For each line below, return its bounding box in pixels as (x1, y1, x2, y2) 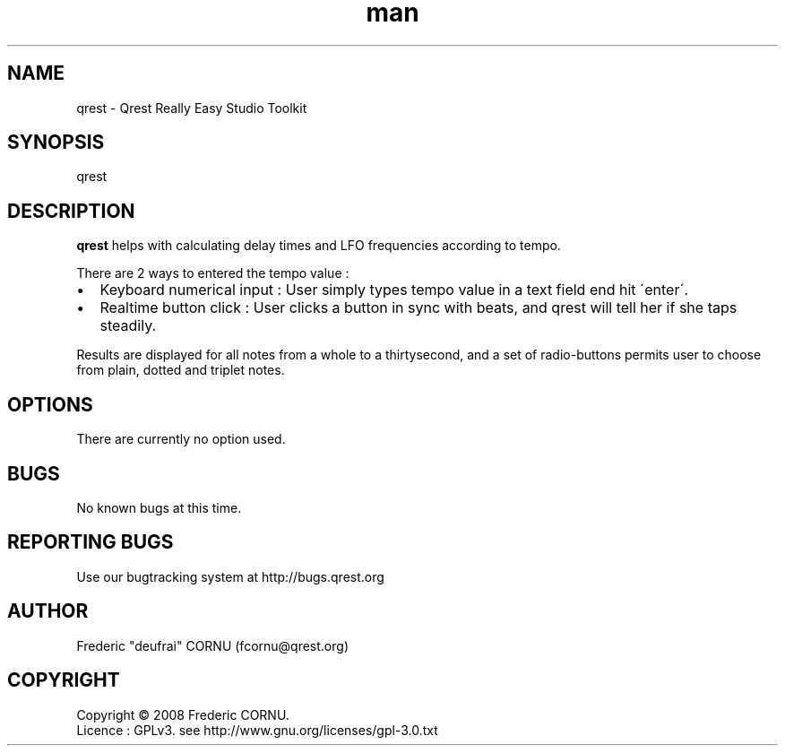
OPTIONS (7, 393, 93, 416)
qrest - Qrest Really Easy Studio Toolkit (76, 100, 307, 116)
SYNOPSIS (7, 131, 105, 154)
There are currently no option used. (76, 431, 286, 447)
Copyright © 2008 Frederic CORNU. (76, 706, 289, 723)
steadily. (99, 316, 157, 335)
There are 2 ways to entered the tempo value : (76, 265, 349, 281)
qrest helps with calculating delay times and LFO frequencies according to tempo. (76, 238, 561, 254)
